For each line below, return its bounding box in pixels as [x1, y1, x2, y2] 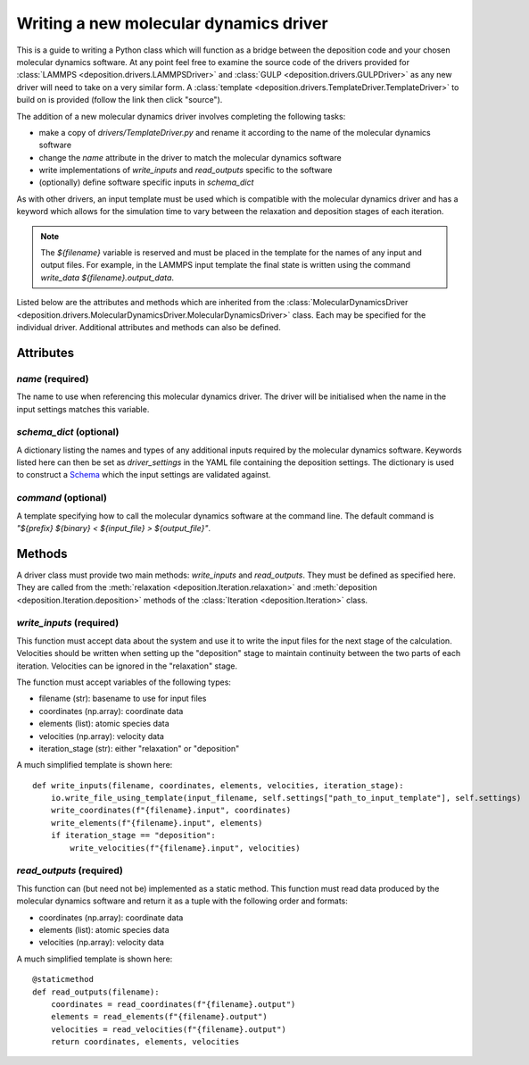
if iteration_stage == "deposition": [50, 830, 216, 841]
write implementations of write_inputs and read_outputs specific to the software [38, 165, 334, 176]
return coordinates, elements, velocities [50, 1036, 240, 1047]
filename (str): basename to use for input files [38, 693, 207, 704]
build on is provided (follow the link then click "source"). [16, 95, 223, 105]
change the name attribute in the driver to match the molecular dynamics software [38, 152, 343, 162]
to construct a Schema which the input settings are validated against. [16, 470, 271, 480]
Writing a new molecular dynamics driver [16, 13, 329, 33]
